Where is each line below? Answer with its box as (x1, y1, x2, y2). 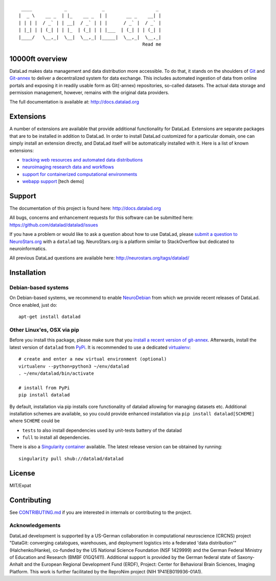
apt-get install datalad (18, 314, 81, 320)
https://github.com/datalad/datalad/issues (9, 222, 98, 228)
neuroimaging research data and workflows (22, 164, 114, 170)
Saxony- (237, 554, 255, 560)
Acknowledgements (9, 522, 61, 529)
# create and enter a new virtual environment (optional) (18, 356, 167, 362)
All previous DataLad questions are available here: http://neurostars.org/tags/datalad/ (9, 255, 190, 261)
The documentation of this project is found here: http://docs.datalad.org (9, 205, 161, 211)
